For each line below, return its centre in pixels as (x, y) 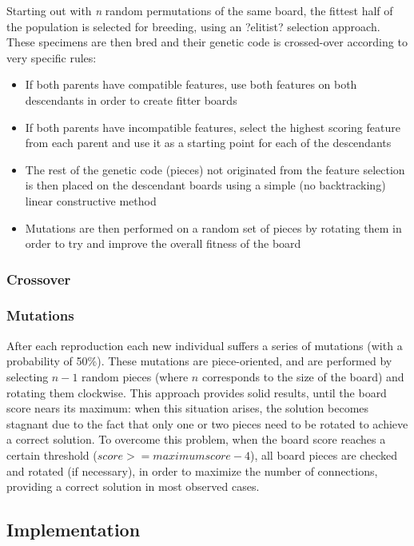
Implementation (74, 530)
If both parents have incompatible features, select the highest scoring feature (213, 127)
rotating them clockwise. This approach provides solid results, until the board (197, 392)
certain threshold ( (52, 454)
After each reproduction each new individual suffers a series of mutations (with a (205, 345)
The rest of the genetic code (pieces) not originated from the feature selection (215, 169)
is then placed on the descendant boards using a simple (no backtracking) (205, 185)
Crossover (39, 279)
